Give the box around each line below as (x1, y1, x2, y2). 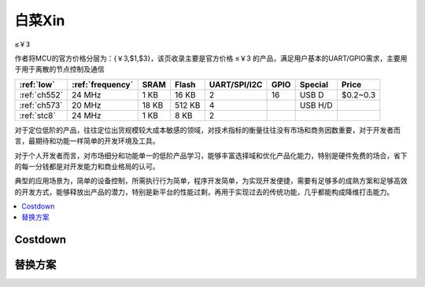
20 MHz (72, 99, 102, 110)
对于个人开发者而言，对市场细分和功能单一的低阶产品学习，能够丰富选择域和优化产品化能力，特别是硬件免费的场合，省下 (14, 150, 408, 160)
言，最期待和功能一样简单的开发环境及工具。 (14, 136, 160, 145)
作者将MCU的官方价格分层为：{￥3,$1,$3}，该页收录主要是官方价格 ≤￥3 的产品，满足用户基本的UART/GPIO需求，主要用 (14, 53, 408, 63)
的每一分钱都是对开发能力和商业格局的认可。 (14, 161, 160, 171)
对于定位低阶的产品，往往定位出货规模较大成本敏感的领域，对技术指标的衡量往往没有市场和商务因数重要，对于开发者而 (14, 125, 401, 134)
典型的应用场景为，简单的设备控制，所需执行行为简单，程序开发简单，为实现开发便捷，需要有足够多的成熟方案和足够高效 (14, 176, 408, 186)
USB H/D (299, 99, 333, 110)
